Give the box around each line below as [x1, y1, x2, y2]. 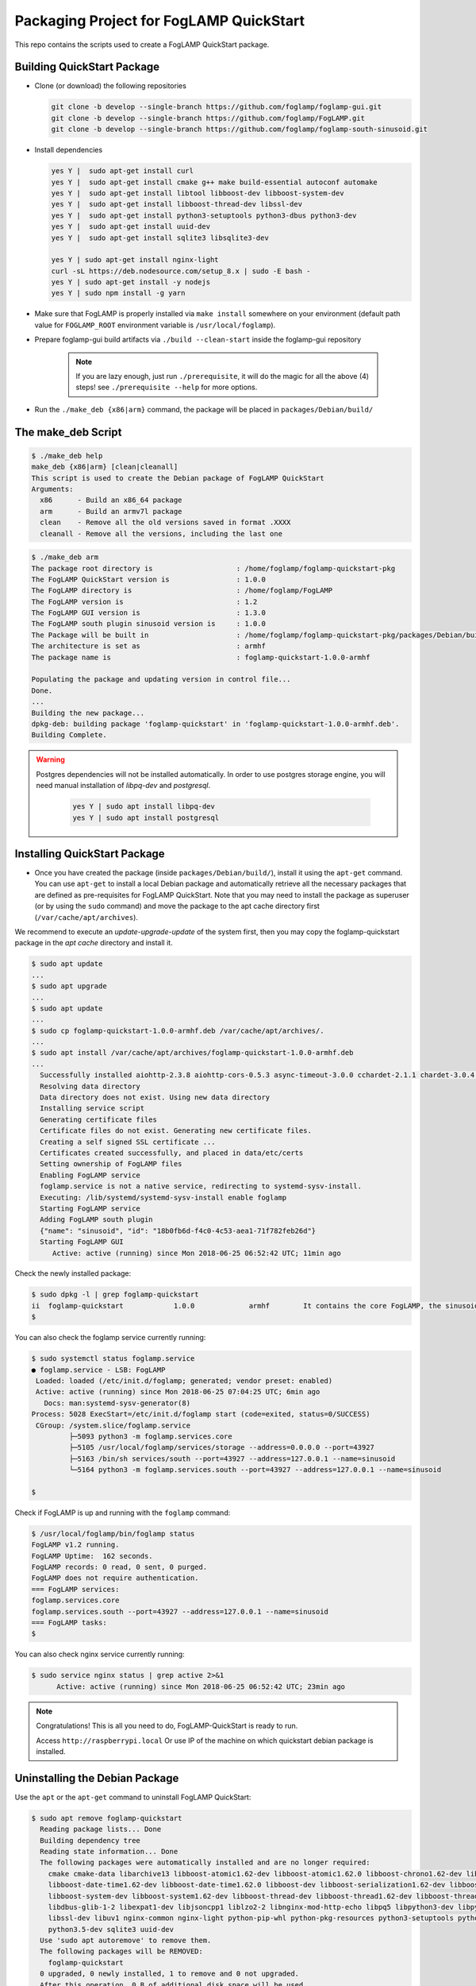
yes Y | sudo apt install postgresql [72, 813, 220, 822]
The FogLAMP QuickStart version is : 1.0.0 [31, 574, 266, 584]
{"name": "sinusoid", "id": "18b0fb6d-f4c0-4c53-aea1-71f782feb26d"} [40, 1226, 317, 1235]
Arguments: [31, 485, 74, 493]
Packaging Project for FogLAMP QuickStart [14, 12, 305, 29]
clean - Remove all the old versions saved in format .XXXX [40, 518, 291, 527]
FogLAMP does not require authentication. [31, 1574, 199, 1582]
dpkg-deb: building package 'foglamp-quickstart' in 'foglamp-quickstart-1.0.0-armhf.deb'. [31, 719, 400, 728]
